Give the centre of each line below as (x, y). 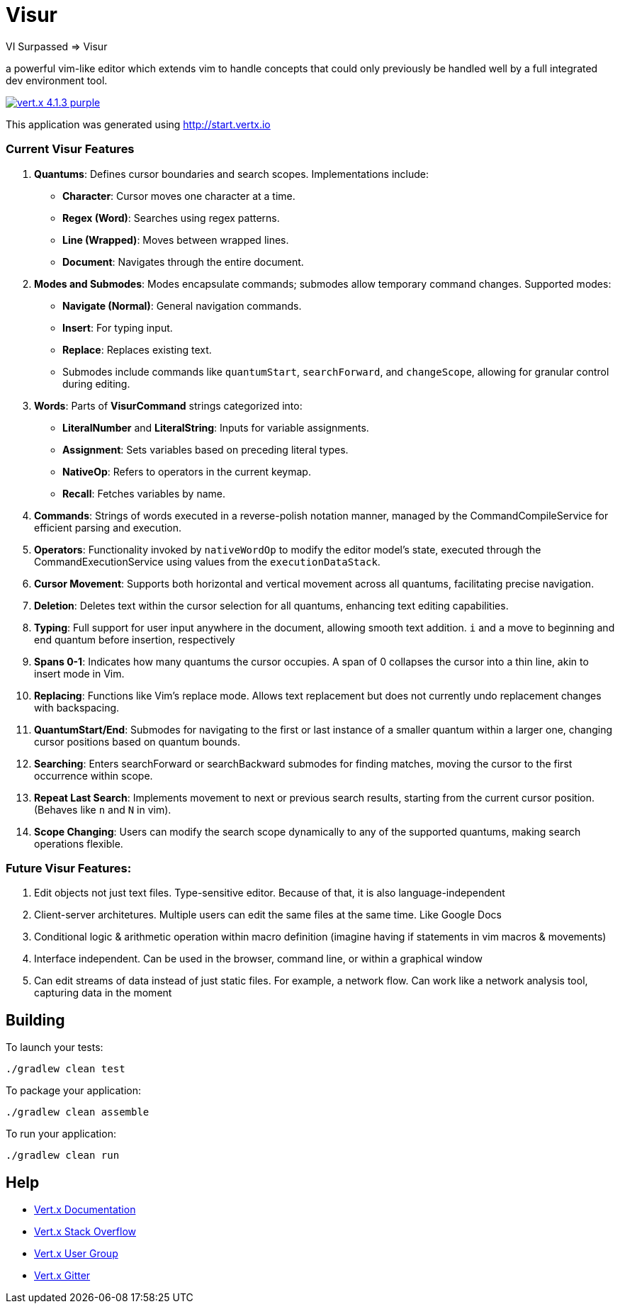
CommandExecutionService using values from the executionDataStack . (207, 561)
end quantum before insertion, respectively (135, 639)
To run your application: (61, 1134)
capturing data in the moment (103, 993)
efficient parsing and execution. (108, 527)
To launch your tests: (55, 1047)
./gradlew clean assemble (78, 1112)
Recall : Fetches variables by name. (144, 493)
